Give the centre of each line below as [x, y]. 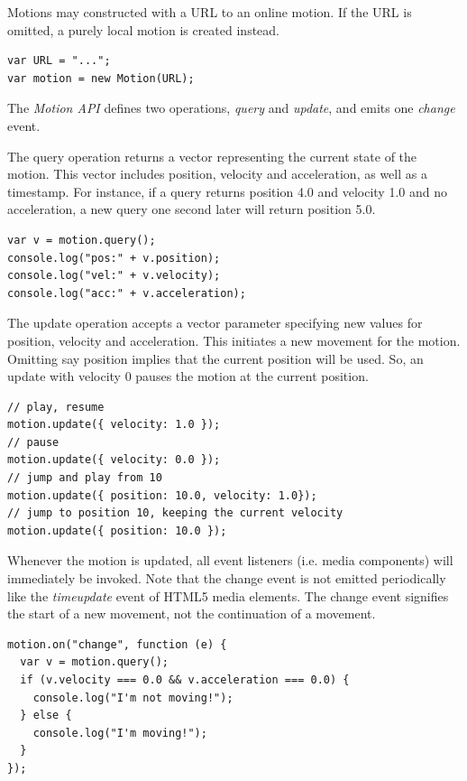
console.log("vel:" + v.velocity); [114, 276]
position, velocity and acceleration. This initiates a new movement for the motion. [234, 340]
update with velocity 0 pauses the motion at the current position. [188, 376]
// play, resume [56, 407]
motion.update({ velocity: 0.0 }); [114, 460]
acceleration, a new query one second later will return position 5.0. [192, 209]
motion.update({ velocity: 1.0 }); [114, 425]
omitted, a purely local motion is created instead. [144, 29]
